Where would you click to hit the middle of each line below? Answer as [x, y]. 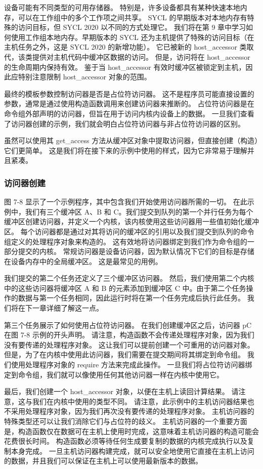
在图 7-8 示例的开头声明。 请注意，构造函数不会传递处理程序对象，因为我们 [129, 335]
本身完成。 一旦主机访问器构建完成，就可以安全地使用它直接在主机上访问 [133, 451]
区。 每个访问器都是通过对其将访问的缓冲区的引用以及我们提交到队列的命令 [129, 231]
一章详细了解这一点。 [68, 308]
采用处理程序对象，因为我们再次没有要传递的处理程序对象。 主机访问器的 [133, 411]
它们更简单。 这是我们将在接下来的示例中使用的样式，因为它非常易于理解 [126, 150]
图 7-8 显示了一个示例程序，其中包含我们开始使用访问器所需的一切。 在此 [126, 202]
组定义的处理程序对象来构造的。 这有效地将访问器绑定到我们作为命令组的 [126, 241]
